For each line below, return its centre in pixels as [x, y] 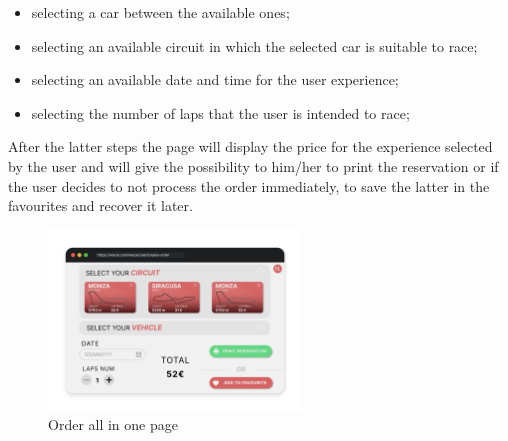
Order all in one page [113, 424]
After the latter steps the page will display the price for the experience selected [250, 146]
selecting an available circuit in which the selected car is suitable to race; [254, 45]
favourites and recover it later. [100, 205]
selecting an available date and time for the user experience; [215, 79]
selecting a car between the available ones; [160, 12]
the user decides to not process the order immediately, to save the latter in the [249, 185]
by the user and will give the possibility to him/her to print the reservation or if [253, 165]
